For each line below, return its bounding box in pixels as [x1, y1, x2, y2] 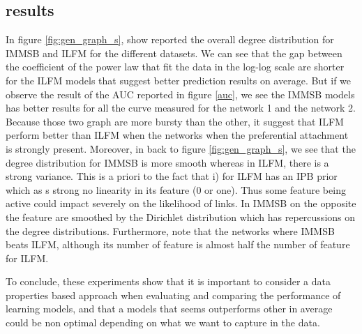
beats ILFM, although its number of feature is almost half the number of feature [6, 237, 350, 252]
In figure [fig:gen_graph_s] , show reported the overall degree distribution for [6, 32, 334, 47]
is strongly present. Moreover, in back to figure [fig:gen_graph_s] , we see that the [6, 141, 356, 155]
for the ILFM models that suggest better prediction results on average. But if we [6, 73, 352, 87]
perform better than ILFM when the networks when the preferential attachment [6, 128, 349, 142]
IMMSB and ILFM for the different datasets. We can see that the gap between [6, 45, 342, 60]
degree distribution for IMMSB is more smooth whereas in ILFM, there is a [6, 155, 329, 169]
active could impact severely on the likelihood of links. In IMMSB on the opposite [6, 196, 356, 211]
